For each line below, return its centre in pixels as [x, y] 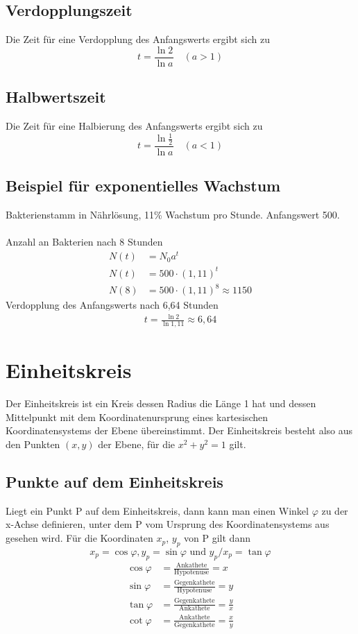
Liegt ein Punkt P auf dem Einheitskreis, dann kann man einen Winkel [157, 510]
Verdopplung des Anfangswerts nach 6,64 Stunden [112, 305]
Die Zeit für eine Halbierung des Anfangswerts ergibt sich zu [134, 126]
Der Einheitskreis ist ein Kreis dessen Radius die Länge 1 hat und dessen [161, 403]
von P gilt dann [217, 538]
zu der [335, 510]
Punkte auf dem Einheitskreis [114, 482]
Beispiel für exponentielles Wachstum [143, 186]
